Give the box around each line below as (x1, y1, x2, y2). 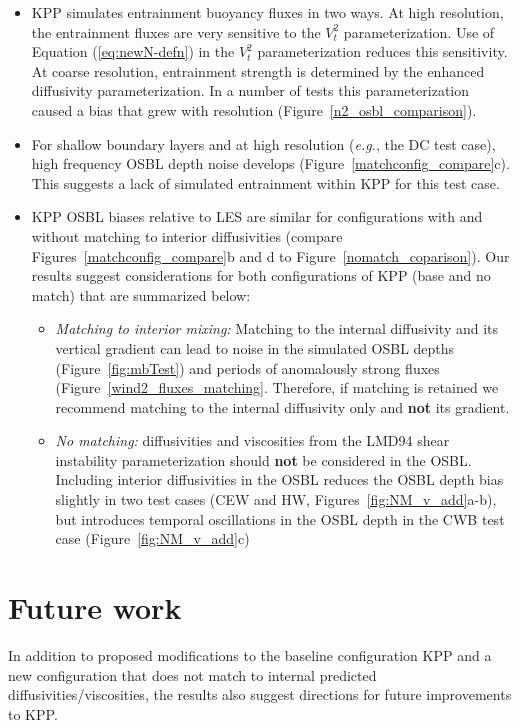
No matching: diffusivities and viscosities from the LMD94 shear (55, 430, 450, 451)
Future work (8, 587, 182, 628)
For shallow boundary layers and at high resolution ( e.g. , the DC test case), (31, 133, 496, 154)
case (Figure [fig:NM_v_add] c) (55, 528, 250, 549)
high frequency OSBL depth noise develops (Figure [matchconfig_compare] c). (31, 153, 510, 174)
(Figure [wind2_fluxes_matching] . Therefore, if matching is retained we (55, 377, 499, 398)
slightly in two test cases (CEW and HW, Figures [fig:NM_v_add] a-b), (55, 489, 497, 510)
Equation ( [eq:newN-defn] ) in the (31, 41, 235, 62)
